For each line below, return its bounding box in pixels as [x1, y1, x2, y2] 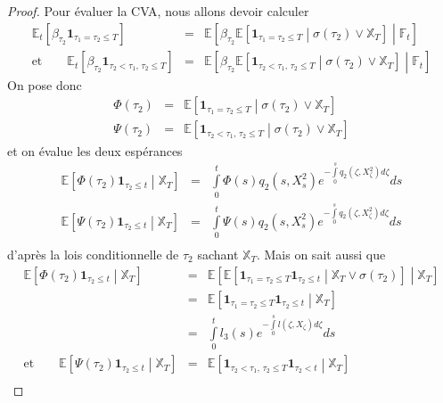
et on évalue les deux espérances [7, 141, 183, 160]
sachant [197, 245, 239, 263]
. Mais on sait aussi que [256, 245, 386, 263]
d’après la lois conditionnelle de [7, 245, 179, 263]
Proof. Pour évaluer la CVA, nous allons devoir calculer [7, 2, 309, 20]
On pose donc [7, 75, 82, 94]
